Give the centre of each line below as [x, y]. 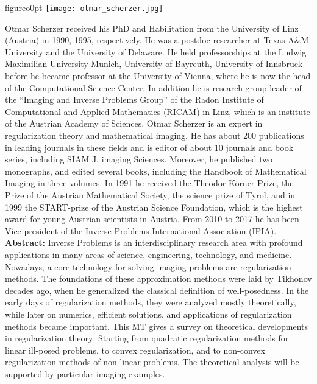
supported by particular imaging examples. [85, 373]
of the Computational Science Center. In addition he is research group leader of [153, 87]
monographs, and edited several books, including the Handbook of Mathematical [156, 171]
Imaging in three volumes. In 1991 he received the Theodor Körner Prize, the [149, 183]
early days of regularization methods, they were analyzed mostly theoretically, [151, 302]
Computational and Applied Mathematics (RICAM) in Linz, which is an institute [158, 111]
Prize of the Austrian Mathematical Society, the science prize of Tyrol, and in [150, 194]
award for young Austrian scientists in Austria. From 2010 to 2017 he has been [152, 219]
